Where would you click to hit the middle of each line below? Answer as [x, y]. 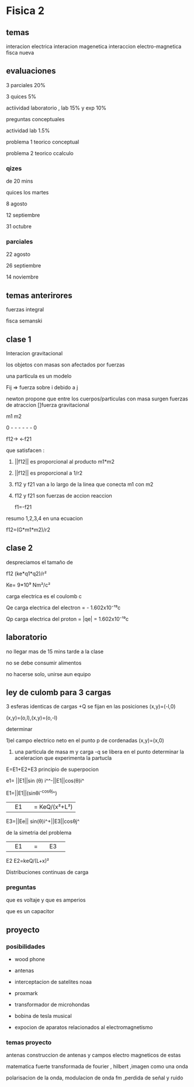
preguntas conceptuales [35, 119]
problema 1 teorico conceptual [43, 142]
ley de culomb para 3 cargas [59, 693]
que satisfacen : [25, 450]
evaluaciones [31, 71]
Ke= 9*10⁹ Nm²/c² [28, 585]
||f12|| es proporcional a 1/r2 [49, 473]
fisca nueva [20, 53]
